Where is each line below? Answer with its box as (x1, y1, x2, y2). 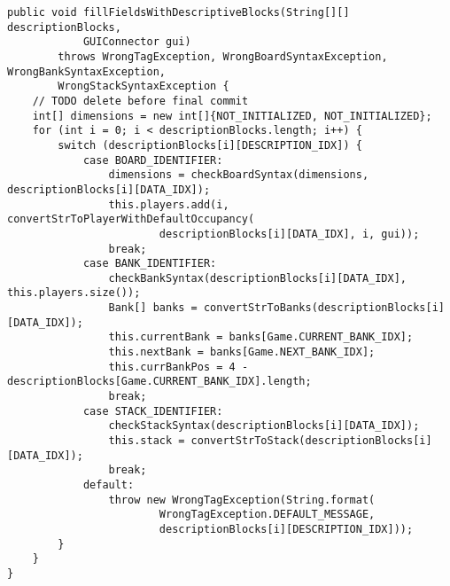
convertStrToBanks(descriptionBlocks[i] (203, 301, 445, 315)
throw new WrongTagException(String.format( (108, 493, 376, 506)
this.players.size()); (7, 286, 141, 300)
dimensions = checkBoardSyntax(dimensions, (108, 168, 369, 182)
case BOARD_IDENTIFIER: (82, 153, 223, 167)
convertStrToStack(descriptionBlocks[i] (190, 434, 432, 448)
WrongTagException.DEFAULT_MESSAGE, (159, 508, 376, 521)
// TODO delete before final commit (32, 94, 249, 107)
